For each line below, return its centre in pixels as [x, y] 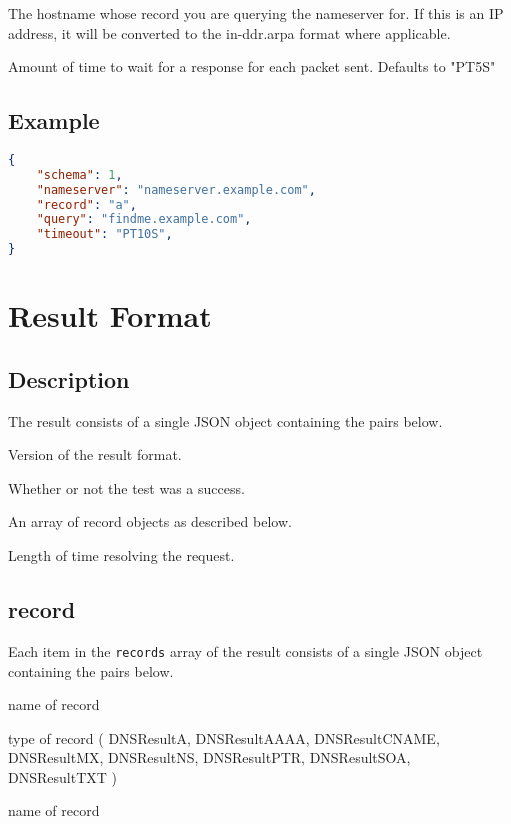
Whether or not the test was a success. [126, 487]
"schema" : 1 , [79, 174]
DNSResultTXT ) [62, 776]
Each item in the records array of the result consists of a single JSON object [245, 650]
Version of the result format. [95, 454]
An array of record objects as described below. [150, 521]
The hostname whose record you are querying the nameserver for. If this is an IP [256, 13]
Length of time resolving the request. [121, 555]
